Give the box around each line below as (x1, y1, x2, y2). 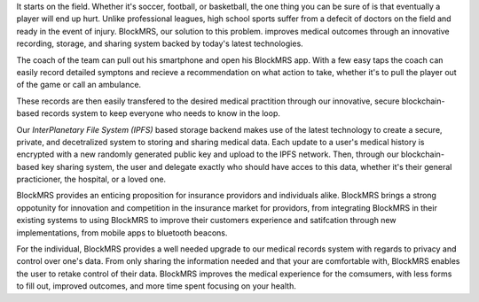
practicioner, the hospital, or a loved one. (16, 174, 167, 185)
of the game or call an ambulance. (16, 80, 142, 90)
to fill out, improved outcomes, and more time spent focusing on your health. (16, 281, 296, 291)
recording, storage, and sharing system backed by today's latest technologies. (16, 38, 303, 49)
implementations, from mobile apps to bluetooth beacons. (16, 227, 228, 238)
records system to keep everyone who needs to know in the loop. (41, 108, 281, 119)
